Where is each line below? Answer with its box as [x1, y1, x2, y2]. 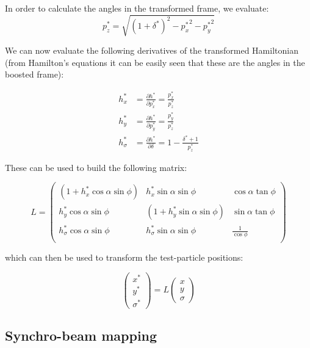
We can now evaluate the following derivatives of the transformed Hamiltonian [5, 44, 298, 57]
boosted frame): [5, 68, 64, 81]
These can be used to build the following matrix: [5, 161, 187, 173]
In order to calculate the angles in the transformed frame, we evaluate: [5, 2, 269, 14]
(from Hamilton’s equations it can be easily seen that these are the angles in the [5, 56, 305, 68]
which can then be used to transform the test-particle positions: [5, 250, 243, 263]
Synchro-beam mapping [5, 326, 157, 345]
